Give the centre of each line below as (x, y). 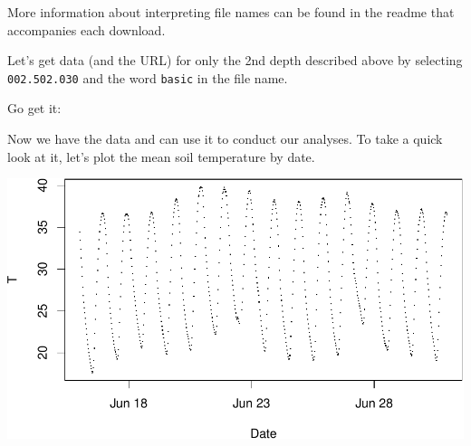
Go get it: (34, 108)
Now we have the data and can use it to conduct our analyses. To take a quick (225, 139)
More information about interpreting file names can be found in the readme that (231, 12)
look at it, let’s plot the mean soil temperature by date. (161, 156)
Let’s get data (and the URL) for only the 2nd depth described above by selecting (235, 60)
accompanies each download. (87, 29)
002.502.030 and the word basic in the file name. (148, 77)
